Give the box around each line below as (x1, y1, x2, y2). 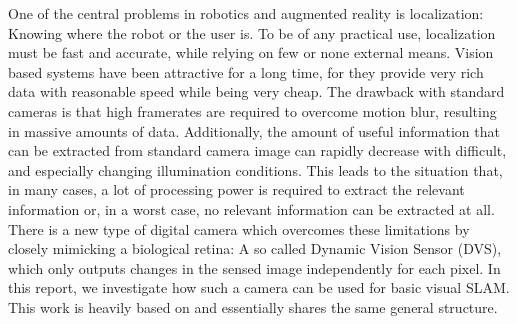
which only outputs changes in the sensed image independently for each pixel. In (8, 257, 501, 278)
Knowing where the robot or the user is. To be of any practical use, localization (8, 22, 496, 43)
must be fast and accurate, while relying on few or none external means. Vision (8, 42, 494, 63)
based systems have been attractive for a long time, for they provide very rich (8, 61, 484, 82)
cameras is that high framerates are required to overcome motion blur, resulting (8, 100, 497, 121)
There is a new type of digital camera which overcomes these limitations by (8, 218, 470, 239)
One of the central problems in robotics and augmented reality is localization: (8, 3, 484, 23)
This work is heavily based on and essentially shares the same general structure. (8, 296, 498, 317)
